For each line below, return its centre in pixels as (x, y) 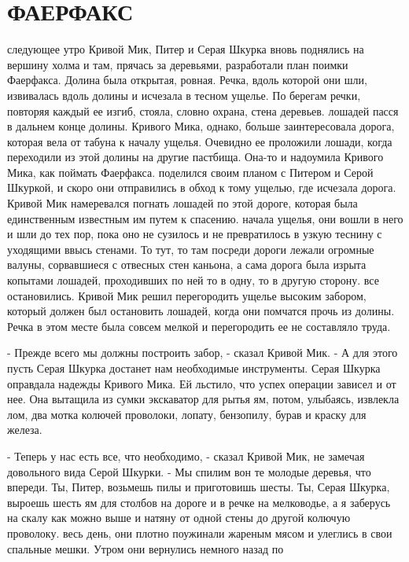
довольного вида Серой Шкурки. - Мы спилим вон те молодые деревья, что (189, 471)
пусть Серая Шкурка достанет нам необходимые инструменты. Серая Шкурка (194, 368)
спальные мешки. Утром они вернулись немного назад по (146, 548)
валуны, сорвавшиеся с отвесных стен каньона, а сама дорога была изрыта (187, 264)
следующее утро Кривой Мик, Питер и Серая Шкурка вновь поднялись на (186, 49)
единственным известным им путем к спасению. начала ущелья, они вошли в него (205, 218)
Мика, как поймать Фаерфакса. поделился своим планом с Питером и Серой (190, 172)
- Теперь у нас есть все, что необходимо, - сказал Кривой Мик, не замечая (186, 455)
